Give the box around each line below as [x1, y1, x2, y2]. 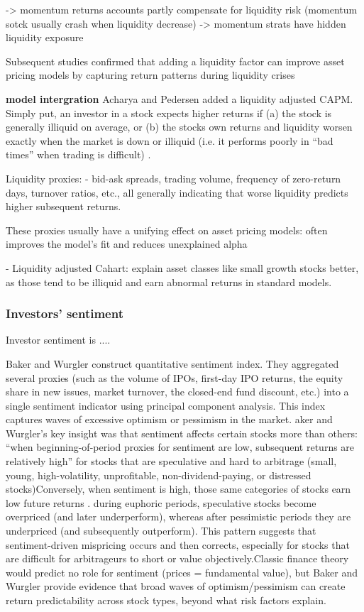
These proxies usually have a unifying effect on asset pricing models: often [6, 222, 328, 237]
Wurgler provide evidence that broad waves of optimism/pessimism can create [6, 579, 346, 594]
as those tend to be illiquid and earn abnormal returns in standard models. [6, 274, 332, 289]
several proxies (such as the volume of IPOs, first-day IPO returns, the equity [6, 370, 343, 385]
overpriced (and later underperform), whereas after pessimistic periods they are [6, 509, 351, 524]
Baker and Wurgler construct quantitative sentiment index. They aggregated [6, 356, 339, 371]
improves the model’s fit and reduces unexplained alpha [6, 236, 248, 251]
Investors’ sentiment [6, 305, 123, 322]
